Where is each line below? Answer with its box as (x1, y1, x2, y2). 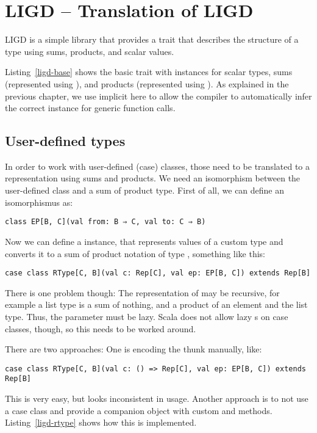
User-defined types (5, 131, 126, 150)
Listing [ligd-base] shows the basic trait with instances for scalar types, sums (5, 65, 293, 78)
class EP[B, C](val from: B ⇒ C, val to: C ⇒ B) (5, 217, 206, 227)
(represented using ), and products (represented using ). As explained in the (5, 77, 289, 90)
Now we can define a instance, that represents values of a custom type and (5, 235, 283, 247)
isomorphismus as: (5, 195, 73, 208)
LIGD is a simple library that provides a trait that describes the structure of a (5, 33, 299, 46)
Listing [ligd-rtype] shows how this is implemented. (5, 416, 197, 429)
